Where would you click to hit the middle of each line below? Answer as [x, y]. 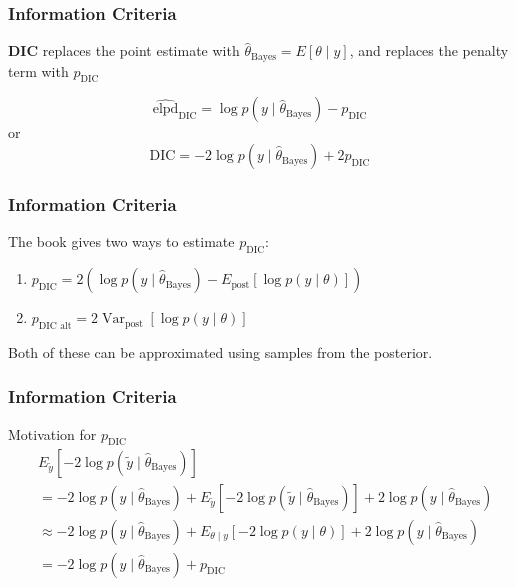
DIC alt [55, 325]
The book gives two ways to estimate [121, 241]
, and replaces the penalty [429, 50]
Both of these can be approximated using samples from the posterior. [220, 351]
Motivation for [52, 433]
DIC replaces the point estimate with [124, 50]
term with [38, 70]
